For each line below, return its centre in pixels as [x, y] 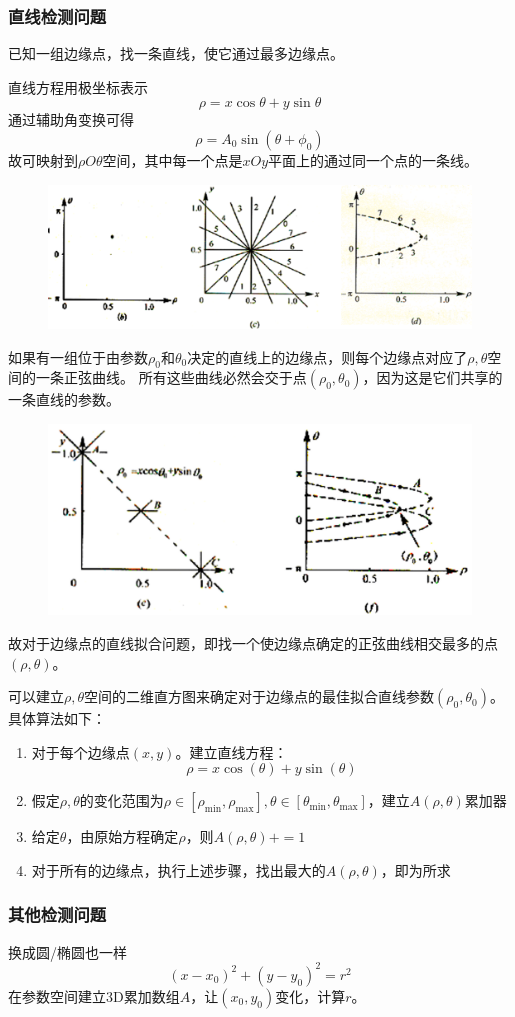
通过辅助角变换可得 [71, 119]
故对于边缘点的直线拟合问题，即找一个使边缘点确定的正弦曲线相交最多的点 [253, 642]
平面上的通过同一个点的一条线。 [373, 160]
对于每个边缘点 [80, 751]
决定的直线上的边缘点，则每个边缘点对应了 [327, 356]
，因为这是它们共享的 [432, 377]
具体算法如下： [57, 718]
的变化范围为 [121, 800]
